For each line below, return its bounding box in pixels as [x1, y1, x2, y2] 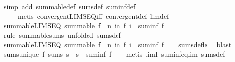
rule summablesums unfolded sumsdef [3, 30, 121, 40]
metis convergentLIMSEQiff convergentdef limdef [17, 11, 169, 21]
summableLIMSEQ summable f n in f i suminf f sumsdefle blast [3, 39, 232, 49]
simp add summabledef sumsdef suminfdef [3, 1, 136, 11]
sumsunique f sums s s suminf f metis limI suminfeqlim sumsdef [3, 48, 225, 59]
